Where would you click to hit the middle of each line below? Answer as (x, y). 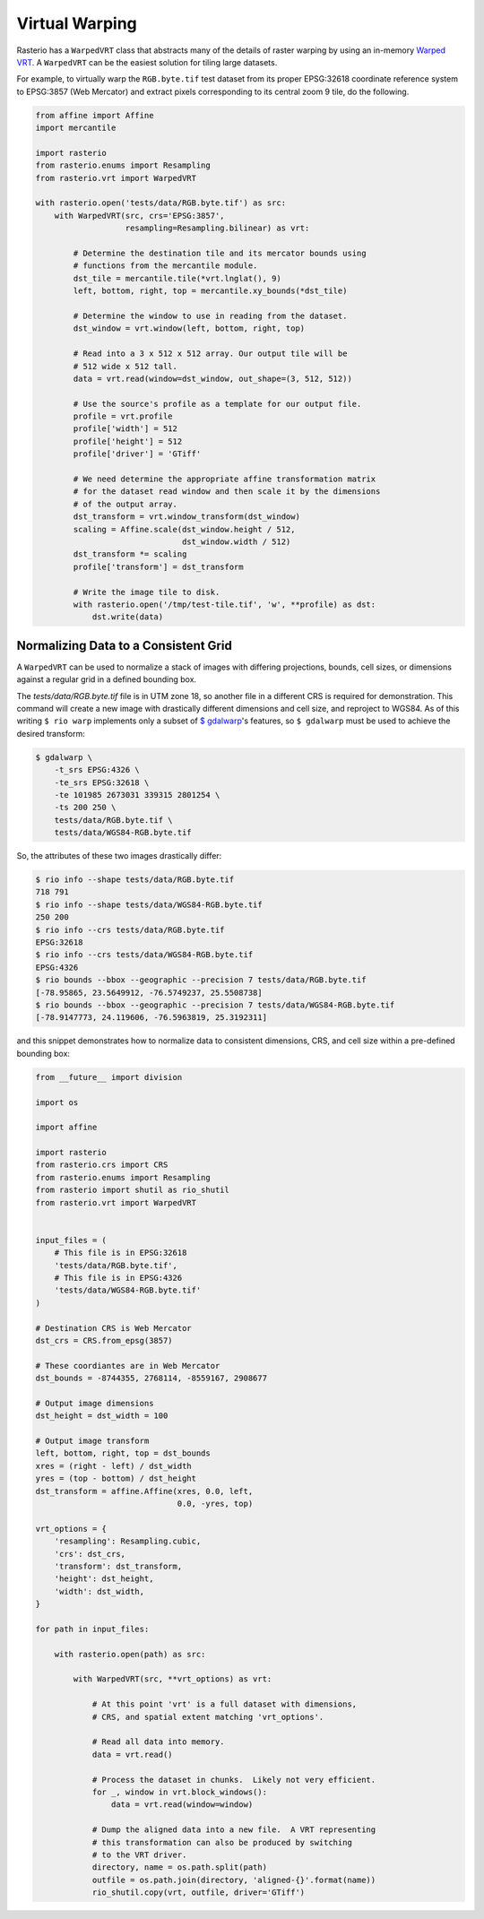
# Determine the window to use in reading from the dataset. (210, 316)
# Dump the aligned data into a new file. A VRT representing (234, 1830)
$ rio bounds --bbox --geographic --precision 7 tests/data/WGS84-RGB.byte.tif (215, 1005)
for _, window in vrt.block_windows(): (180, 1792)
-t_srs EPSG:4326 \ (97, 770)
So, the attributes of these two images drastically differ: (119, 856)
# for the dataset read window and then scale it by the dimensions (227, 492)
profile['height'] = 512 (128, 441)
